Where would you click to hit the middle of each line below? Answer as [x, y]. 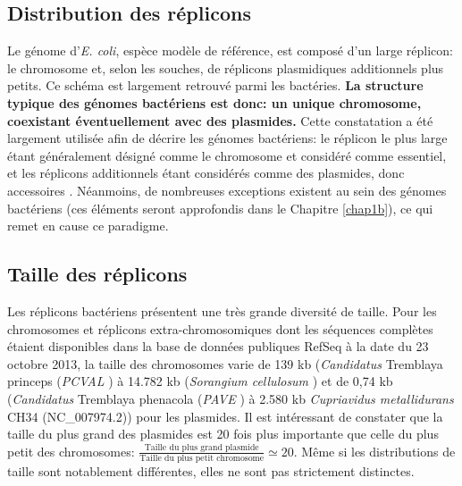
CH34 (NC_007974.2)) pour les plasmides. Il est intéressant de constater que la [225, 416]
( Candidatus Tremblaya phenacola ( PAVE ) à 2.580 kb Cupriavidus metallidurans [231, 398]
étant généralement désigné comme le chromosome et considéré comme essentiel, [227, 155]
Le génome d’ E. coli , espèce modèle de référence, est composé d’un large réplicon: [230, 50]
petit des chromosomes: [71, 451]
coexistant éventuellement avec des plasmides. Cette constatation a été [220, 120]
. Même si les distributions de [374, 451]
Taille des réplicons [97, 274]
